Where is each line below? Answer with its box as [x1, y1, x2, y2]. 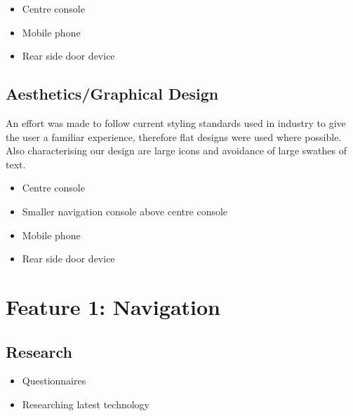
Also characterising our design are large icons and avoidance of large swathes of [6, 143, 347, 158]
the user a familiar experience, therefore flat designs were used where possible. [6, 129, 342, 144]
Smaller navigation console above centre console [22, 203, 228, 218]
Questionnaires [22, 373, 86, 388]
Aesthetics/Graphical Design [6, 83, 219, 105]
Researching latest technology [22, 396, 149, 411]
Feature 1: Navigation [6, 292, 220, 321]
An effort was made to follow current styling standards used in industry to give [6, 115, 346, 130]
